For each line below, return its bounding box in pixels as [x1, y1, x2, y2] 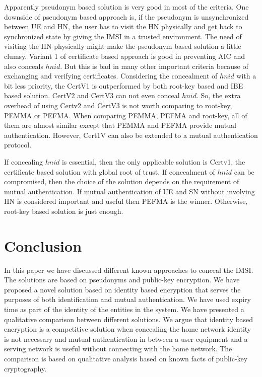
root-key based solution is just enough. [4, 205, 123, 216]
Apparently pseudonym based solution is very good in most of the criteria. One [4, 2, 249, 12]
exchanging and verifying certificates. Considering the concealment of [4, 70, 218, 81]
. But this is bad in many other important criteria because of [60, 60, 248, 71]
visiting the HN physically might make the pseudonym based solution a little [4, 41, 241, 51]
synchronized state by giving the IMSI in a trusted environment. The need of [4, 31, 242, 41]
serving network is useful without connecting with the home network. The [4, 343, 232, 354]
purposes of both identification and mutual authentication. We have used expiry [4, 294, 251, 305]
